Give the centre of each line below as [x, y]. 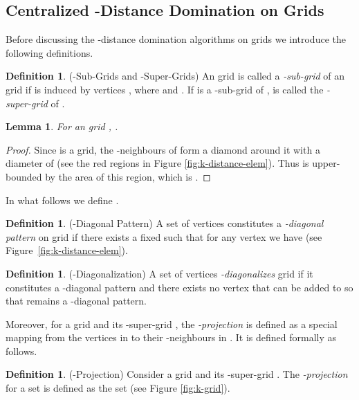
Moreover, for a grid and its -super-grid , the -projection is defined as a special [172, 324]
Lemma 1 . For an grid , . [62, 126]
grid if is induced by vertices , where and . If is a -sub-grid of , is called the [165, 89]
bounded [24, 176]
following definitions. [49, 52]
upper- [326, 163]
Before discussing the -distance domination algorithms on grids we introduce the [176, 39]
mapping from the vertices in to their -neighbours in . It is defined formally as [171, 337]
